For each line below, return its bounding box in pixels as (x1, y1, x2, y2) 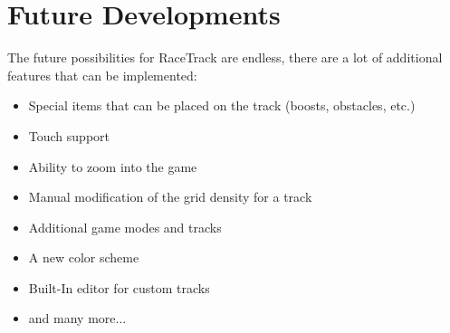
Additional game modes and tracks (28, 217, 222, 236)
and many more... (28, 309, 127, 328)
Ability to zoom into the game (28, 157, 197, 176)
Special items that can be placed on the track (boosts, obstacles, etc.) (28, 96, 416, 115)
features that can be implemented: (7, 65, 197, 84)
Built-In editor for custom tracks (28, 278, 210, 297)
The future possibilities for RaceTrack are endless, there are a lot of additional (7, 48, 443, 67)
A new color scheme (28, 248, 139, 267)
